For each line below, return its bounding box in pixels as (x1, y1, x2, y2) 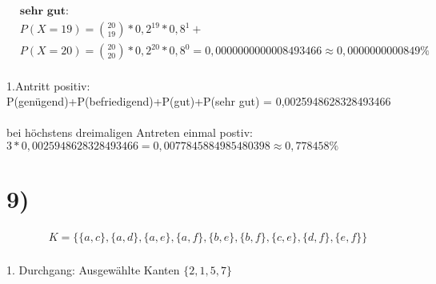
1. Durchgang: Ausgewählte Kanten (6, 261, 180, 278)
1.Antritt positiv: (6, 77, 90, 94)
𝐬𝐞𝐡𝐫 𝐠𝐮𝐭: (19, 6, 69, 18)
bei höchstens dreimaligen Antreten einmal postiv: (6, 124, 253, 141)
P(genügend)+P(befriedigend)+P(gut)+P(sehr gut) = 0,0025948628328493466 (6, 93, 391, 110)
